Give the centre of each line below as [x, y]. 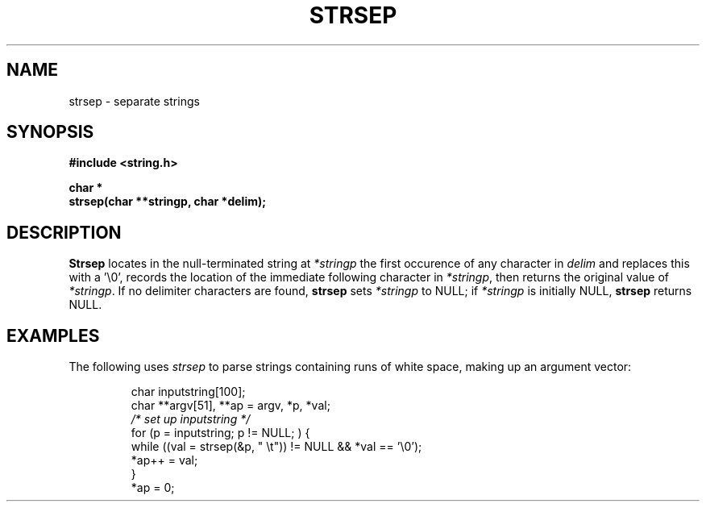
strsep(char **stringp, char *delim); [168, 202]
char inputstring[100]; [188, 392]
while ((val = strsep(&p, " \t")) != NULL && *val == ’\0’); [276, 447]
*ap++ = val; [164, 460]
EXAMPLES [53, 335]
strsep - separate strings [134, 101]
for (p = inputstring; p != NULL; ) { [220, 433]
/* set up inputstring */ [191, 419]
